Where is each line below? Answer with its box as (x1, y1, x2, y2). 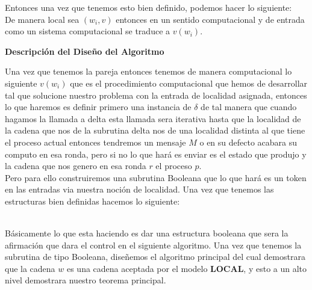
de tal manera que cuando (201, 100, 297, 113)
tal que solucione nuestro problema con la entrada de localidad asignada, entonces (5, 88, 307, 101)
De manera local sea (5, 13, 80, 25)
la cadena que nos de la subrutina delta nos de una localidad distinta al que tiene (5, 124, 305, 137)
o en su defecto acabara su (199, 135, 298, 148)
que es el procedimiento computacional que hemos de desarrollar (70, 76, 308, 89)
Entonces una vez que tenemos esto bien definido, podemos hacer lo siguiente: (5, 1, 292, 13)
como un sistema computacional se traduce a (5, 25, 170, 37)
